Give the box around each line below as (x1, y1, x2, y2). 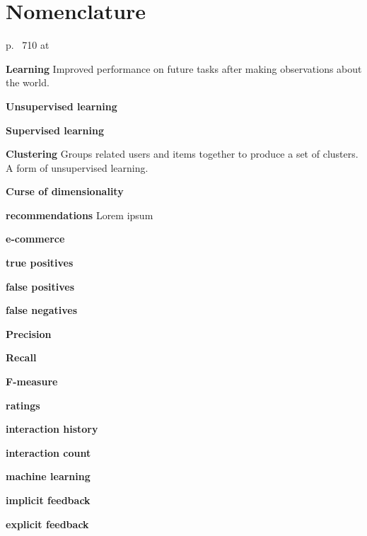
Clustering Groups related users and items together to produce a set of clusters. (6, 146, 359, 161)
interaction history (6, 421, 98, 436)
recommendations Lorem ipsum (6, 207, 153, 222)
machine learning (6, 469, 91, 484)
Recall (6, 350, 37, 365)
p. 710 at (6, 37, 49, 52)
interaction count (6, 445, 91, 460)
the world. (6, 75, 49, 90)
